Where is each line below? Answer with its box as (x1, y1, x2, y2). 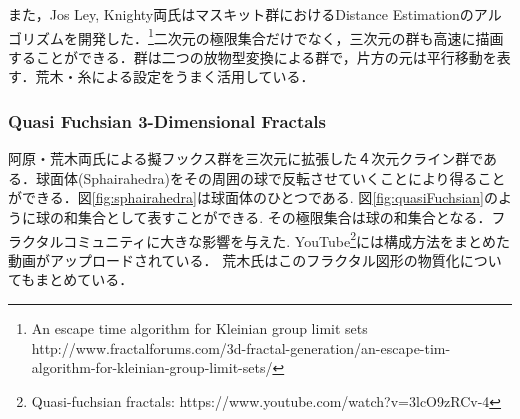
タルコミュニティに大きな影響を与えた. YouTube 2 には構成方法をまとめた (35, 227, 510, 251)
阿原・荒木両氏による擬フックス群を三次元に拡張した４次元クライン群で (8, 148, 484, 169)
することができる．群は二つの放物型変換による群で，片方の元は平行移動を (8, 46, 497, 67)
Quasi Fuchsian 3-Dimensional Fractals (8, 108, 327, 133)
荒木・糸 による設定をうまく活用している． (35, 66, 315, 87)
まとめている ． (35, 269, 134, 290)
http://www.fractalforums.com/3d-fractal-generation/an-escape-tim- (31, 337, 451, 358)
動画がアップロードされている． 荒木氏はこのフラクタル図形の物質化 (8, 249, 460, 270)
